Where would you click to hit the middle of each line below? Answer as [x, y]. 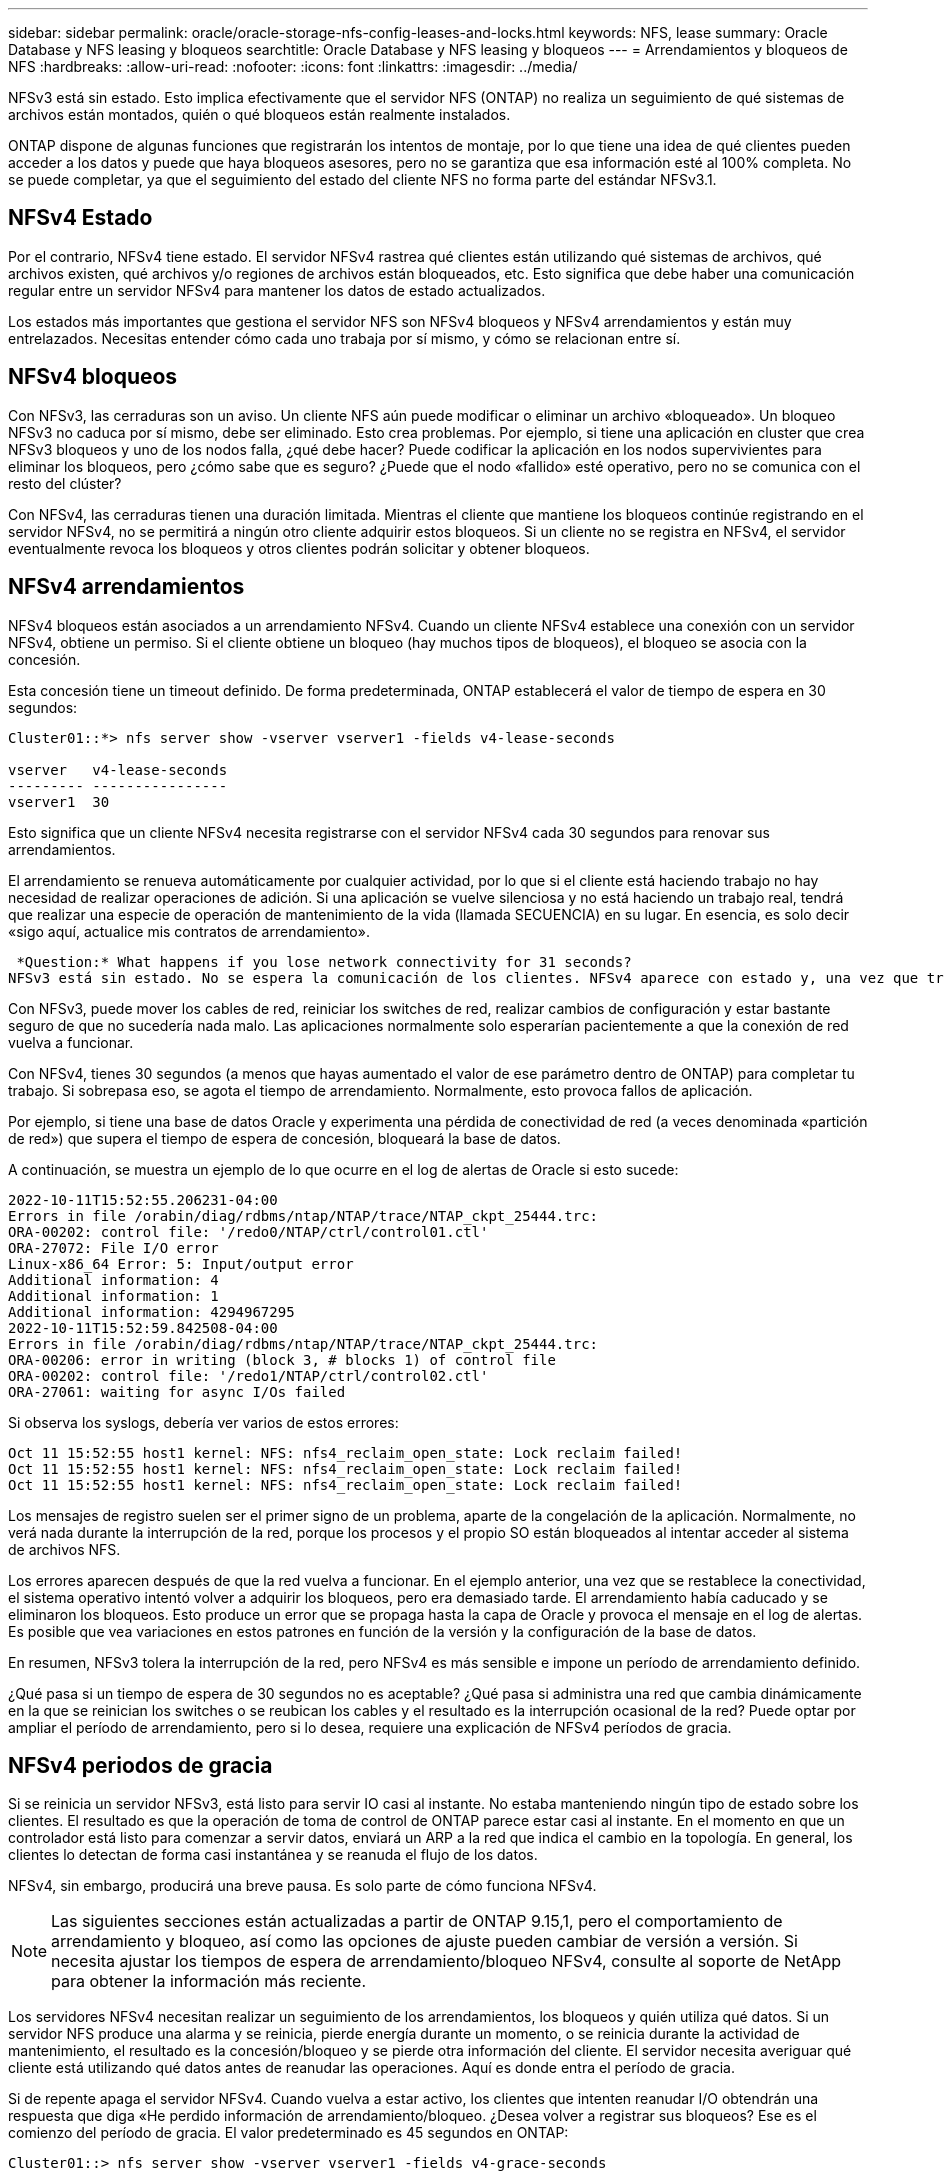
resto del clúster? [65, 483]
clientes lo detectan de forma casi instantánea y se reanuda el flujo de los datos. [273, 1855]
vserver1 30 [59, 801]
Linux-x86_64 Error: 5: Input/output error [181, 1263]
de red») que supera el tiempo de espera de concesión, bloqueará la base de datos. [284, 1138]
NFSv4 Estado [80, 218]
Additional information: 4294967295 [151, 1311]
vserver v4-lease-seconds [118, 769]
